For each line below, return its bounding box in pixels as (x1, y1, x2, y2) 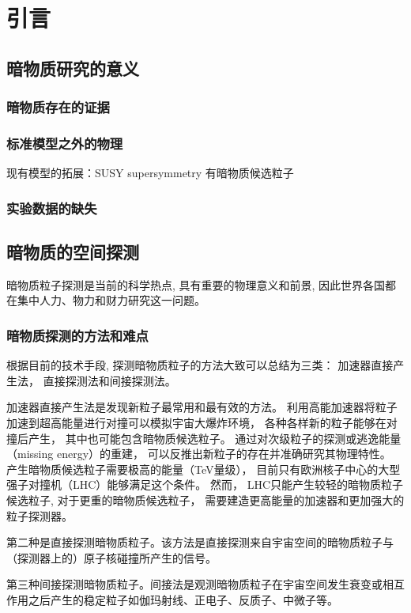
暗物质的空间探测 (6, 240, 139, 264)
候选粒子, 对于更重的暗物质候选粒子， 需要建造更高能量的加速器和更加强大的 (6, 492, 405, 509)
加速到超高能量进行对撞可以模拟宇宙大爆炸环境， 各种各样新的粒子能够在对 (6, 414, 398, 431)
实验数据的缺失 (6, 198, 97, 218)
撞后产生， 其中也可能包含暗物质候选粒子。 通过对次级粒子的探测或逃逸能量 (6, 429, 402, 446)
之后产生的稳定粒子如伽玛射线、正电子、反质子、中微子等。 (28, 591, 338, 607)
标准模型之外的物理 (6, 133, 123, 153)
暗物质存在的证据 (6, 97, 110, 117)
